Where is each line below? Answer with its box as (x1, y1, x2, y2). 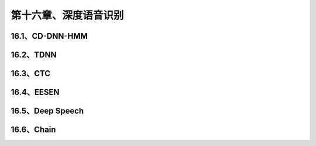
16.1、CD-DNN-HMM (11, 31, 88, 41)
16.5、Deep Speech (11, 106, 84, 116)
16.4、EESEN (11, 87, 60, 97)
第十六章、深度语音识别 (11, 9, 124, 22)
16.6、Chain (11, 125, 56, 135)
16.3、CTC (11, 69, 51, 79)
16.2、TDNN (11, 50, 57, 60)
